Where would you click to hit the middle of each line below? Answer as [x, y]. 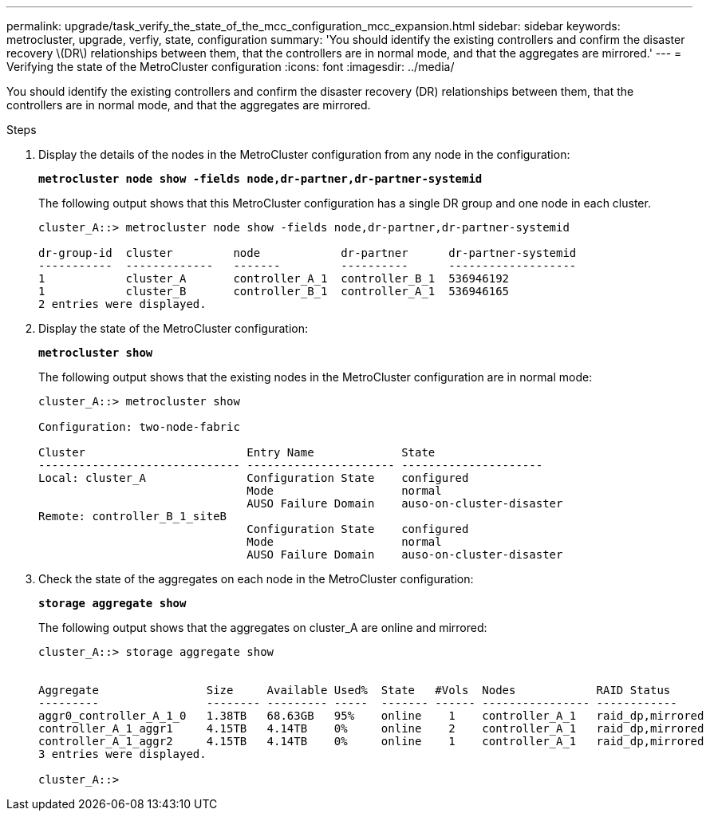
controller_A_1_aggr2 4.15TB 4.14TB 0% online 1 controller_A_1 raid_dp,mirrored [371, 741]
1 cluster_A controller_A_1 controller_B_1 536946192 [274, 278]
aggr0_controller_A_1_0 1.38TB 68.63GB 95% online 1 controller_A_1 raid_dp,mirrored [371, 716]
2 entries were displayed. [122, 304]
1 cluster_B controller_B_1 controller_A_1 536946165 [274, 291]
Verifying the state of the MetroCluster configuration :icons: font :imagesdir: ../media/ [231, 67]
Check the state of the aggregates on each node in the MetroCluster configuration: [256, 579]
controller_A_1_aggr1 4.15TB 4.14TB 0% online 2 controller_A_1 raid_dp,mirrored [371, 728]
